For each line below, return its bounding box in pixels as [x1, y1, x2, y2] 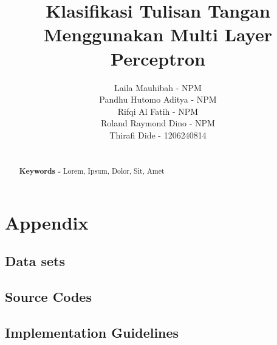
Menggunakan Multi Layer [44, 22, 272, 47]
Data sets [5, 251, 65, 270]
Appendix [5, 210, 89, 234]
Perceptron [111, 46, 205, 70]
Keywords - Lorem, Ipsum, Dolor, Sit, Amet [19, 165, 165, 176]
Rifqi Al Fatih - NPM [117, 104, 199, 117]
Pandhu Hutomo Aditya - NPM [99, 93, 217, 106]
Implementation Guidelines [5, 323, 179, 341]
